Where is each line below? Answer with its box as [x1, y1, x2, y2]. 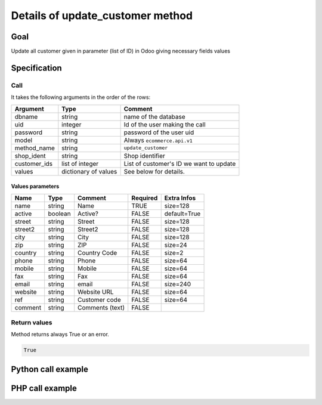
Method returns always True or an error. [11, 331, 110, 338]
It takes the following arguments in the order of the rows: [11, 94, 151, 101]
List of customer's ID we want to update [123, 159, 236, 168]
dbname [14, 112, 38, 120]
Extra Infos [164, 194, 196, 202]
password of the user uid [123, 128, 194, 137]
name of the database [123, 112, 186, 120]
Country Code [78, 248, 117, 256]
